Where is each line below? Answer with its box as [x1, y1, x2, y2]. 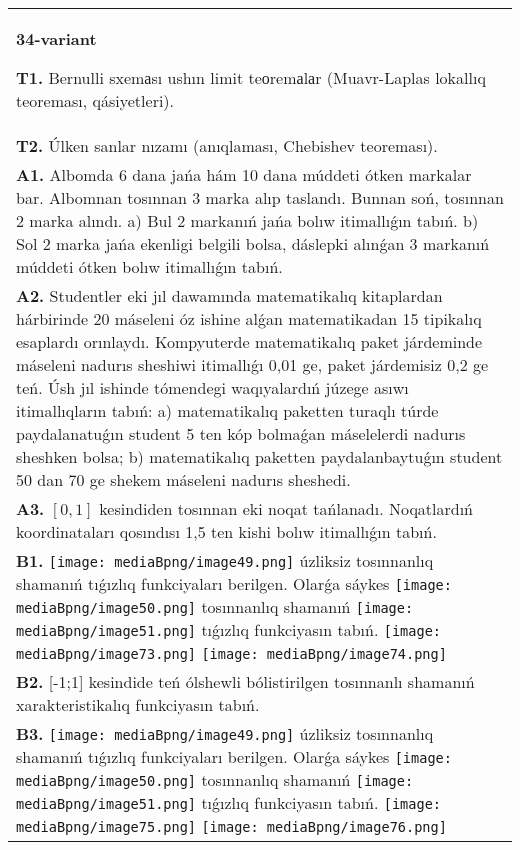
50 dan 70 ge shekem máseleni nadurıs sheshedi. [16, 468, 351, 491]
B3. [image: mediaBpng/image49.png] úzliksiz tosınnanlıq [16, 722, 434, 745]
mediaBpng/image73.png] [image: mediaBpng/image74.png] [16, 646, 447, 662]
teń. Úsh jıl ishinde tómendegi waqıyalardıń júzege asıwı [16, 376, 409, 399]
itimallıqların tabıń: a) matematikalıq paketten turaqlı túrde [16, 399, 439, 422]
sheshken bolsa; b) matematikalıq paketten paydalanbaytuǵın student [16, 445, 503, 468]
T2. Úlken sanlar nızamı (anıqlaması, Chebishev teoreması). [16, 134, 438, 157]
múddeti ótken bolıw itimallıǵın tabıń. [16, 255, 283, 278]
